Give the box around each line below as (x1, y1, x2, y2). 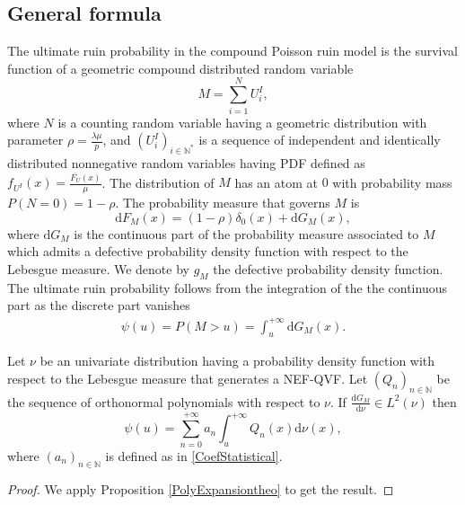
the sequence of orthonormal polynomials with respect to (7, 392, 320, 411)
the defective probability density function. (213, 260, 443, 279)
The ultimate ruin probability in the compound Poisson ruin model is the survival (7, 41, 458, 60)
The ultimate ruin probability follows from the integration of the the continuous (7, 278, 447, 297)
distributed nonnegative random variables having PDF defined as (7, 153, 365, 172)
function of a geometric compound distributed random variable (7, 58, 354, 77)
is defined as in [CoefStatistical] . (105, 446, 283, 465)
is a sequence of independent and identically (198, 130, 441, 149)
